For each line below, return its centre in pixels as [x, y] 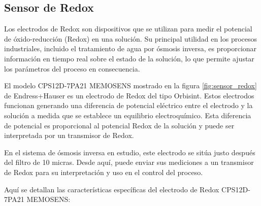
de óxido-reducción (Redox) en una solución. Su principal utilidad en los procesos [131, 38]
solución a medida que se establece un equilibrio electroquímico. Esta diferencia [128, 115]
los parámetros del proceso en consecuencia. [72, 68]
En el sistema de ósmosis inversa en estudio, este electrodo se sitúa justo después [130, 152]
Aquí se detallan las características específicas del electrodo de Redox [112, 189]
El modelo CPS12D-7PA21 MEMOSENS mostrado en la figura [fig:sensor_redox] [130, 85]
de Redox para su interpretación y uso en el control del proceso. [104, 172]
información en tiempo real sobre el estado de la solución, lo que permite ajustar [129, 58]
